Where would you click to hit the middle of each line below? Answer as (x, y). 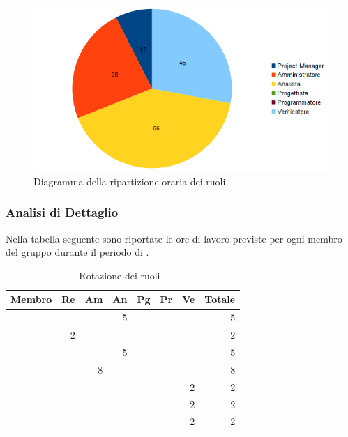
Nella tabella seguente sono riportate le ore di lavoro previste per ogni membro (174, 238)
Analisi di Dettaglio (62, 212)
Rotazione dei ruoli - (123, 275)
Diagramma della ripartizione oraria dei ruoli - (133, 181)
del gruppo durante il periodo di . (77, 252)
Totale (220, 299)
